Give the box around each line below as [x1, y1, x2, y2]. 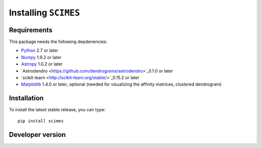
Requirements [9, 26, 53, 34]
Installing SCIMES [9, 7, 80, 18]
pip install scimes [17, 118, 64, 123]
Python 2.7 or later [21, 47, 58, 53]
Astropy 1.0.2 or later [21, 61, 63, 67]
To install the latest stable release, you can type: [9, 107, 106, 113]
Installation [9, 94, 44, 103]
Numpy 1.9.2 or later [21, 54, 62, 60]
